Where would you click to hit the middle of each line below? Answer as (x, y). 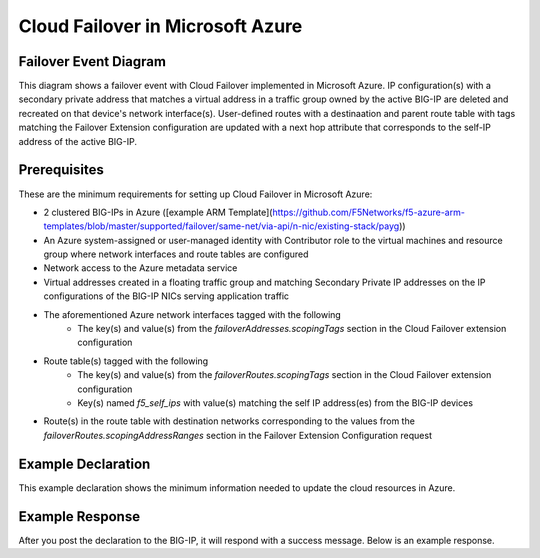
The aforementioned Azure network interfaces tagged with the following (192, 314)
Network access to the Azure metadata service (140, 268)
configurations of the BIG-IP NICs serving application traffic (166, 296)
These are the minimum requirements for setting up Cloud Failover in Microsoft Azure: (195, 194)
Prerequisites (61, 170)
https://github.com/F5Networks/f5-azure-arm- (368, 212)
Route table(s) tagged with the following (126, 361)
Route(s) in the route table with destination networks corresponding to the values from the (229, 421)
